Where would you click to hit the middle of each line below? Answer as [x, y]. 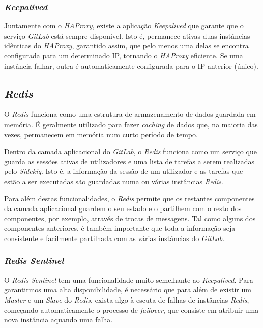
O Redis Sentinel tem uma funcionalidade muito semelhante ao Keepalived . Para [129, 279]
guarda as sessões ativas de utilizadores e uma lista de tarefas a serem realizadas [129, 161]
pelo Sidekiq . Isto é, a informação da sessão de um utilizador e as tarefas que [124, 171]
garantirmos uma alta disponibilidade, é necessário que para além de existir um [128, 290]
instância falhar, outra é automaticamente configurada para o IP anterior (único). [131, 65]
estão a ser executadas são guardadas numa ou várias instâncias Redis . [114, 181]
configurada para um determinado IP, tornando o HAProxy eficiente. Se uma [124, 55]
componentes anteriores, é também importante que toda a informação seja [120, 228]
